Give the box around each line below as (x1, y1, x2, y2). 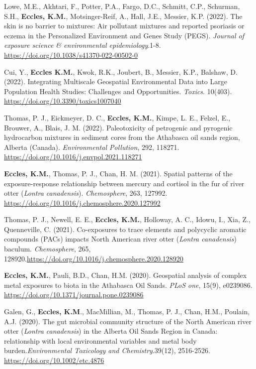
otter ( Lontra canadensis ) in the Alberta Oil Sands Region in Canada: (4, 326, 218, 336)
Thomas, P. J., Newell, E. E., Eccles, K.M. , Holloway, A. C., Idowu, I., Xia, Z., (4, 214, 251, 225)
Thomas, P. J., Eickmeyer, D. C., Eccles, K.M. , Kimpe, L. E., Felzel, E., (4, 112, 231, 123)
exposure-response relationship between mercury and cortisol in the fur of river (4, 178, 245, 188)
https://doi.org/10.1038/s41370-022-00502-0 (4, 49, 138, 60)
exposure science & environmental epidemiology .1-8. (4, 40, 161, 50)
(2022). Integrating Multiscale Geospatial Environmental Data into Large (4, 76, 227, 87)
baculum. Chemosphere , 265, (4, 244, 91, 254)
